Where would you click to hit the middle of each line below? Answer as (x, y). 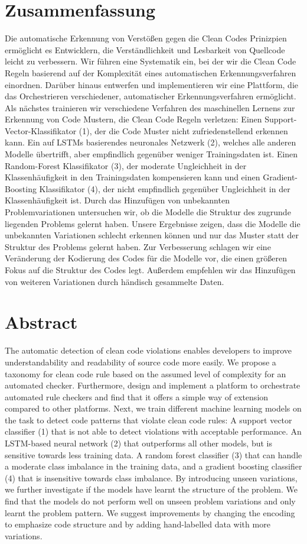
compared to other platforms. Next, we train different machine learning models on (153, 408)
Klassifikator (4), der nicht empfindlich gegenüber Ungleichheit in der (165, 188)
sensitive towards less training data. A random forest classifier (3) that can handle (153, 454)
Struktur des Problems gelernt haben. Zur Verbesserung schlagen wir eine (138, 246)
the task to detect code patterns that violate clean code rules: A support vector (148, 420)
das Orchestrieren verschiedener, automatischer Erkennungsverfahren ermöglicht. (151, 96)
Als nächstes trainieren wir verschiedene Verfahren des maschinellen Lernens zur (150, 107)
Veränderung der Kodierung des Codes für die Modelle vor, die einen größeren (146, 258)
